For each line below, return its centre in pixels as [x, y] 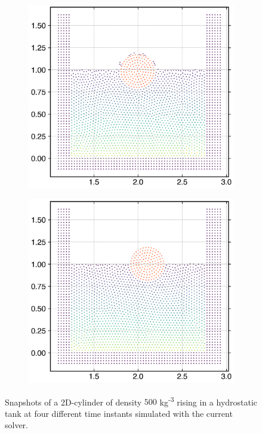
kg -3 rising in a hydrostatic [209, 401]
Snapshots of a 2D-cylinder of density [73, 402]
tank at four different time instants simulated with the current [119, 413]
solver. [17, 425]
